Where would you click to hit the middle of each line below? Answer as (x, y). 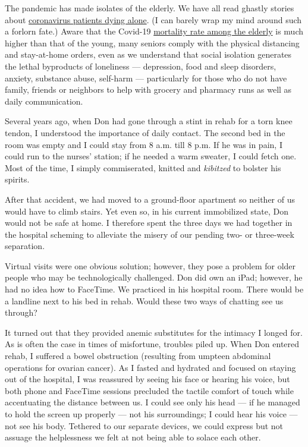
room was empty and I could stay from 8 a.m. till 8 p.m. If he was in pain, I (144, 144)
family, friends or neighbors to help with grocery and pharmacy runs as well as (148, 89)
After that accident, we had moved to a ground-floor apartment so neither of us (150, 199)
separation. (25, 246)
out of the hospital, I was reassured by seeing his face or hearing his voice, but (147, 379)
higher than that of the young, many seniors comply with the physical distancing (152, 43)
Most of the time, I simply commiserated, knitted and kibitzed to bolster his (143, 167)
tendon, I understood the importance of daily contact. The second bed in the (145, 132)
